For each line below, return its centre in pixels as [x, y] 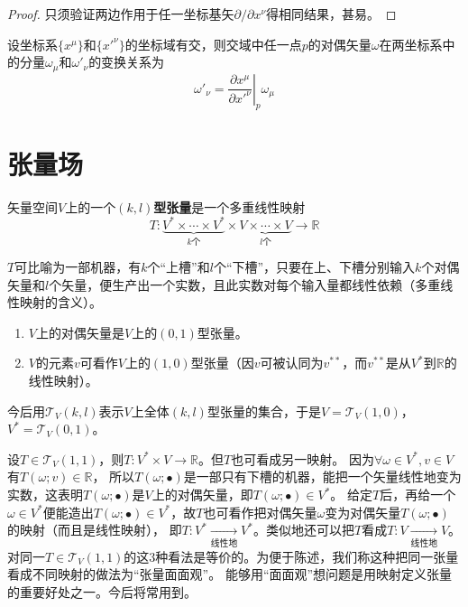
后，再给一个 [418, 495]
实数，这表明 [45, 495]
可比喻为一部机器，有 [78, 267]
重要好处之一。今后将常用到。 [108, 591]
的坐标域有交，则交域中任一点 [213, 44]
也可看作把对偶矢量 [260, 512]
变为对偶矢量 [363, 512]
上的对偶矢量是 [80, 332]
